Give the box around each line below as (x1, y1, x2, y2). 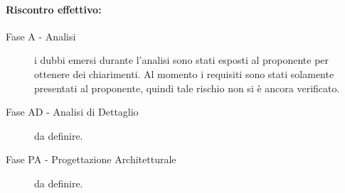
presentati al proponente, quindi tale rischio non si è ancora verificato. (34, 80, 340, 95)
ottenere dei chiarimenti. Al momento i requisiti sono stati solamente (34, 66, 334, 81)
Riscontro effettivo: (6, 1, 102, 16)
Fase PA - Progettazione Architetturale (6, 152, 176, 167)
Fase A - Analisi (6, 28, 76, 43)
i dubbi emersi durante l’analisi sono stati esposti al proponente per (34, 53, 329, 67)
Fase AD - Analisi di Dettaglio (6, 104, 139, 119)
